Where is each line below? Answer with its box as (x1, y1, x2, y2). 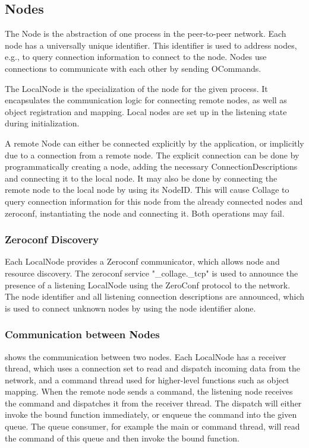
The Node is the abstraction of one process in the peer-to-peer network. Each (5, 27, 286, 40)
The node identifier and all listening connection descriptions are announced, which (5, 290, 304, 303)
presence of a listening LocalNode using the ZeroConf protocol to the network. (5, 278, 291, 291)
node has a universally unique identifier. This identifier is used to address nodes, (5, 39, 297, 51)
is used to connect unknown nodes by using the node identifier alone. (5, 301, 256, 314)
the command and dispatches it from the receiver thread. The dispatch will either (5, 396, 302, 409)
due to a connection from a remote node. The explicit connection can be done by (5, 148, 299, 161)
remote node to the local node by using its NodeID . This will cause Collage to (5, 183, 289, 196)
